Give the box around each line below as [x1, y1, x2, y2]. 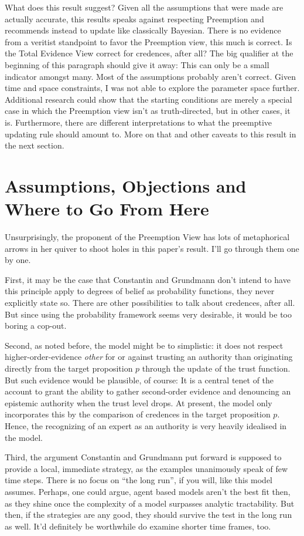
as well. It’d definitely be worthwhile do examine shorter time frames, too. [5, 520, 271, 532]
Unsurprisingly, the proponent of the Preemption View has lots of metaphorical [5, 231, 290, 243]
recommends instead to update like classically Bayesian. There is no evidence [5, 24, 281, 36]
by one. [5, 254, 31, 266]
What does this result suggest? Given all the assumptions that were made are [5, 1, 283, 13]
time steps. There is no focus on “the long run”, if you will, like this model [5, 474, 273, 486]
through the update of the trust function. [142, 362, 291, 374]
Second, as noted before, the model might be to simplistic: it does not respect [5, 339, 283, 351]
